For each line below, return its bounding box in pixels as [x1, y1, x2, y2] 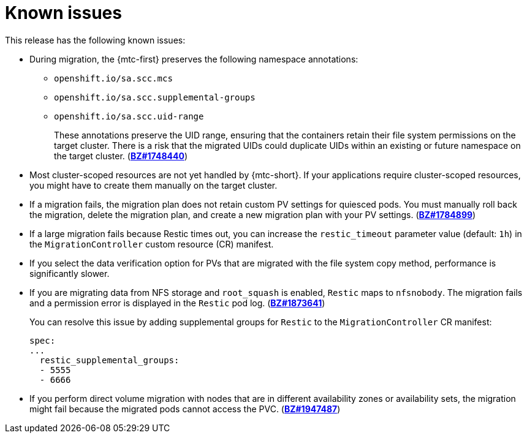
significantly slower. [29, 268, 110, 279]
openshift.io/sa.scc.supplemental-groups [54, 92, 256, 102]
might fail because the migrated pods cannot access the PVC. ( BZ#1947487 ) [29, 403, 341, 414]
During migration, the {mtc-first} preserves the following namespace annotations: [29, 53, 358, 64]
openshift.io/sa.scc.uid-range [54, 111, 204, 121]
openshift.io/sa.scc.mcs [54, 73, 173, 83]
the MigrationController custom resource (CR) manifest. [29, 238, 274, 249]
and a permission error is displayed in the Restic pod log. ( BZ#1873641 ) [29, 297, 325, 308]
